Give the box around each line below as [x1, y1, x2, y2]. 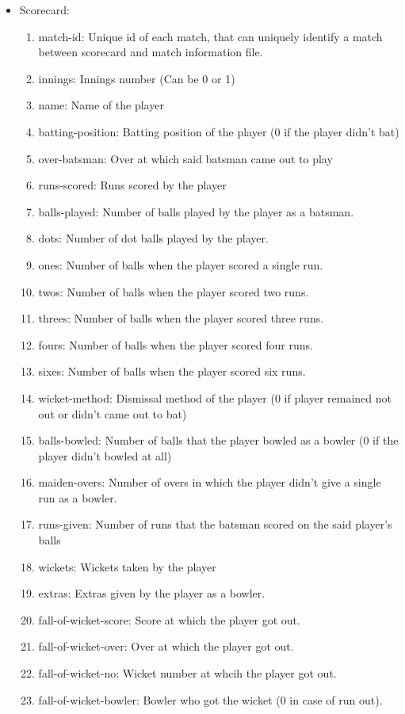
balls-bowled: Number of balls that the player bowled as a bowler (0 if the [38, 432, 399, 449]
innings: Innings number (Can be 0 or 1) [38, 70, 235, 86]
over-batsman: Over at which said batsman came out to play [38, 150, 333, 166]
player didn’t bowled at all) [38, 447, 172, 464]
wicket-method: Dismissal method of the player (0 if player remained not [38, 389, 392, 406]
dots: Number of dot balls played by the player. [38, 230, 269, 246]
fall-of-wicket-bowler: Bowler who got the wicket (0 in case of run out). [38, 691, 383, 708]
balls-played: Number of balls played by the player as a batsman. [38, 203, 354, 220]
